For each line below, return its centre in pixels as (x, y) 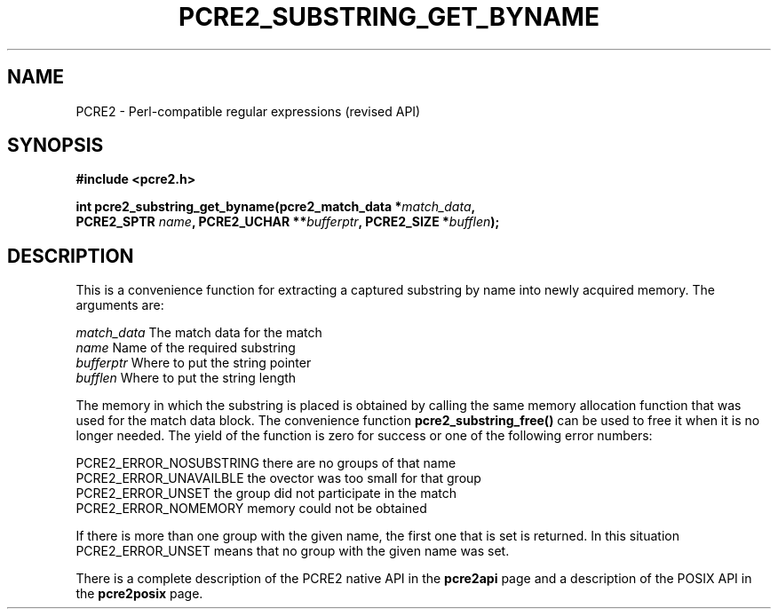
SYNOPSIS (56, 146)
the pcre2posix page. (139, 594)
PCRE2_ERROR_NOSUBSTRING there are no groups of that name (266, 463)
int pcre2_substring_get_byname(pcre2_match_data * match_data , (276, 207)
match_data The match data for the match (199, 333)
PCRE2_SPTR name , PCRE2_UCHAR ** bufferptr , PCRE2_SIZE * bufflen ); (288, 222)
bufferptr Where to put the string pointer (194, 363)
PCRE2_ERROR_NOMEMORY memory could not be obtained (251, 509)
